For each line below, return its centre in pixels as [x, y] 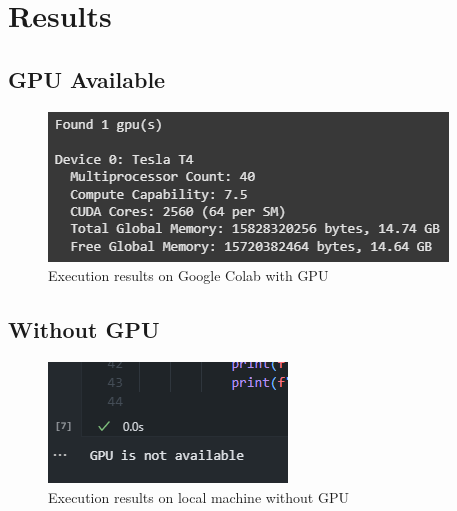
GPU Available [87, 78]
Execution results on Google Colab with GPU [188, 275]
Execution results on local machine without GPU [198, 496]
